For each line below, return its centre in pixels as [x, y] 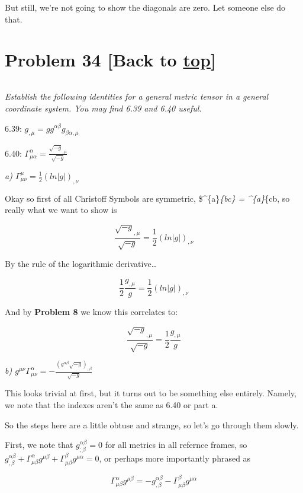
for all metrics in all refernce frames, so [176, 445]
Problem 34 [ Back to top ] [110, 60]
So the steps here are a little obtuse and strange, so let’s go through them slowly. [152, 424]
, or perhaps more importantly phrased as [175, 458]
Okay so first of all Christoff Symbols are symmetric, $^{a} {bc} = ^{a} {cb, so [147, 198]
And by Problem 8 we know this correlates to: [91, 312]
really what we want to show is [61, 210]
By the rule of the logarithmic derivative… [81, 264]
